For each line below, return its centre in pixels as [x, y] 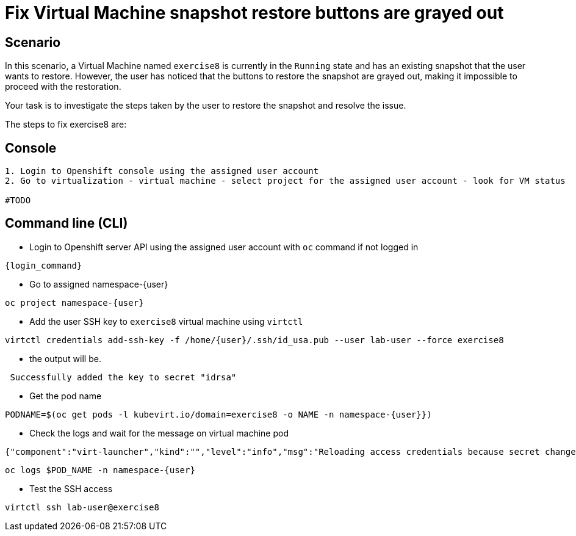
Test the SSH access [71, 488]
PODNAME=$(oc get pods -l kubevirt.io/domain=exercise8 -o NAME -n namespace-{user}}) [218, 414]
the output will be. [65, 358]
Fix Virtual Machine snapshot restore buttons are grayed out [254, 13]
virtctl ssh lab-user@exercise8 [82, 507]
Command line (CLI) [67, 223]
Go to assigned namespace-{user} [99, 284]
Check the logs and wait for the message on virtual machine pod [159, 433]
